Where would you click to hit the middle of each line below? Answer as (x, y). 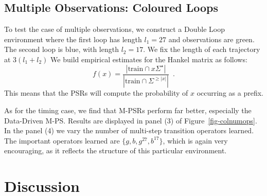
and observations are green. (211, 39)
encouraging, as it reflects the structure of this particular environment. (115, 150)
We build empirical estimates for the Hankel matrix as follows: (149, 59)
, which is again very (195, 140)
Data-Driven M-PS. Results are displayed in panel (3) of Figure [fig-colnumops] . (131, 120)
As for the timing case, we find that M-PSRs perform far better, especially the (128, 110)
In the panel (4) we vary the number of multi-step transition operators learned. (129, 130)
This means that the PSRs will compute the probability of (96, 93)
